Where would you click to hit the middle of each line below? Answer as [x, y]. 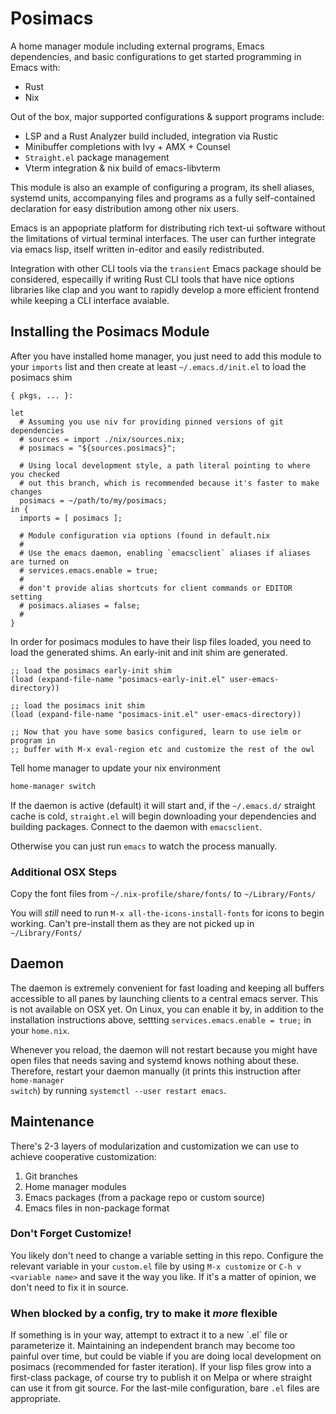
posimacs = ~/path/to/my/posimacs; [93, 500]
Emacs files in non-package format [97, 1208]
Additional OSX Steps [64, 872]
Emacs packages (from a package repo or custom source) [144, 1197]
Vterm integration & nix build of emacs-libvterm [122, 168]
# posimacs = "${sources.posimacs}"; [98, 448]
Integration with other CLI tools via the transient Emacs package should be [166, 268]
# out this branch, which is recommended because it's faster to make [169, 483]
